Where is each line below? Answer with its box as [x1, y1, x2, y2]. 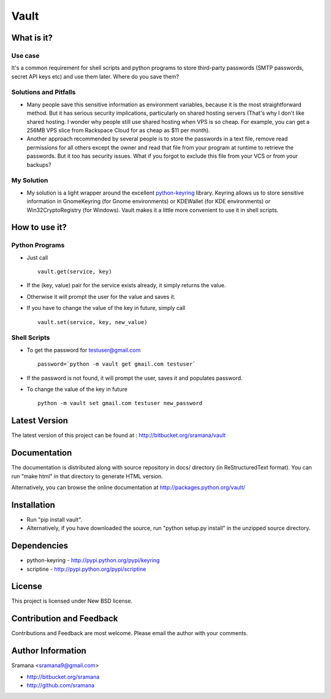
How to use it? [11, 222, 67, 233]
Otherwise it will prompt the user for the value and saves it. [26, 293, 176, 300]
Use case [11, 51, 40, 60]
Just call [26, 253, 48, 261]
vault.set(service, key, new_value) [37, 319, 148, 325]
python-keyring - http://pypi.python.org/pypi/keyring [26, 557, 160, 564]
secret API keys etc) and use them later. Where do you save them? [11, 72, 180, 80]
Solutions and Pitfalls [11, 88, 76, 96]
